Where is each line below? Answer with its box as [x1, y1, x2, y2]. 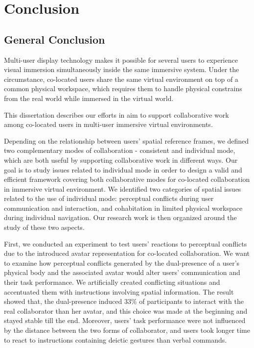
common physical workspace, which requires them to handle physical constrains [4, 83, 242, 94]
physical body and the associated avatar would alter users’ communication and [4, 267, 240, 277]
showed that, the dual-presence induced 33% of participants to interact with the [4, 296, 244, 306]
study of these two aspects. [4, 222, 85, 232]
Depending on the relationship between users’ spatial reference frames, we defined [4, 135, 249, 146]
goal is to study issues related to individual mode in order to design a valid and [4, 164, 242, 174]
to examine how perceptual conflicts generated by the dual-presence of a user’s [4, 257, 240, 268]
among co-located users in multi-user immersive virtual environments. [4, 119, 213, 129]
